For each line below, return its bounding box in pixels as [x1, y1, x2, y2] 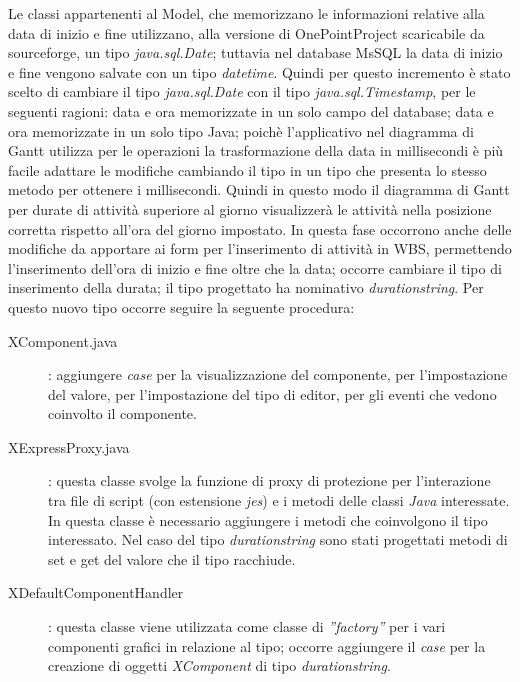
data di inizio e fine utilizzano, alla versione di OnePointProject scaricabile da [8, 22, 485, 43]
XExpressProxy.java [8, 436, 130, 457]
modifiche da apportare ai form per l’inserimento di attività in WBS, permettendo [8, 238, 512, 259]
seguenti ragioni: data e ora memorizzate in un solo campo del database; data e [8, 100, 494, 121]
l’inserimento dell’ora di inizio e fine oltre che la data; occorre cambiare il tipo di [8, 257, 502, 278]
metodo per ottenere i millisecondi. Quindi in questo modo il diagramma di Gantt [8, 179, 510, 200]
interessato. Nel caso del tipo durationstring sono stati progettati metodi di [48, 529, 508, 550]
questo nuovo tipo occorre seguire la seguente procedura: [8, 296, 355, 317]
